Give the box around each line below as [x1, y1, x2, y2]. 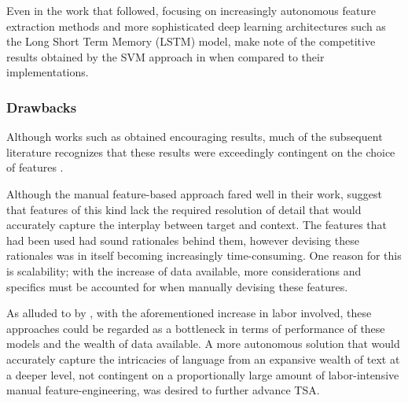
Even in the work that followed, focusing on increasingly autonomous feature [6, 2, 376, 18]
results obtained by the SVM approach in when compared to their [6, 48, 325, 65]
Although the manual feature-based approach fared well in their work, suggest [6, 185, 383, 201]
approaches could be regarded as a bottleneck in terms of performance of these [6, 320, 385, 336]
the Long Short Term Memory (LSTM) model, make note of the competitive [6, 33, 376, 50]
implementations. [6, 64, 89, 80]
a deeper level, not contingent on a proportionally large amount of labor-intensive [6, 366, 399, 383]
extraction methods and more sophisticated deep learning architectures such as [6, 17, 386, 34]
